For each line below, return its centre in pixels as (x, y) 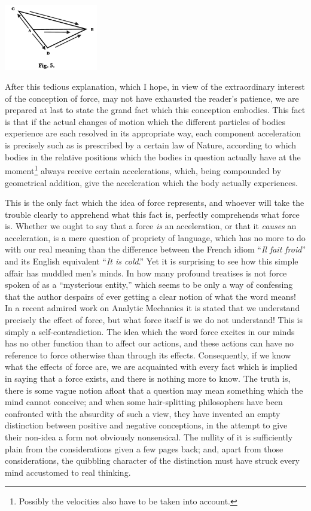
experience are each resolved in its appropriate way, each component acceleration (153, 133)
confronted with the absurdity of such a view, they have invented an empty (143, 413)
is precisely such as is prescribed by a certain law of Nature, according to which (151, 145)
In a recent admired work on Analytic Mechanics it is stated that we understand (153, 308)
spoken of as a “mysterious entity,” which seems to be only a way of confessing (149, 285)
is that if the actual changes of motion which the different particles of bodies (145, 121)
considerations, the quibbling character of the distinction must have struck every (152, 460)
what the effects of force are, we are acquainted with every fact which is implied (151, 366)
